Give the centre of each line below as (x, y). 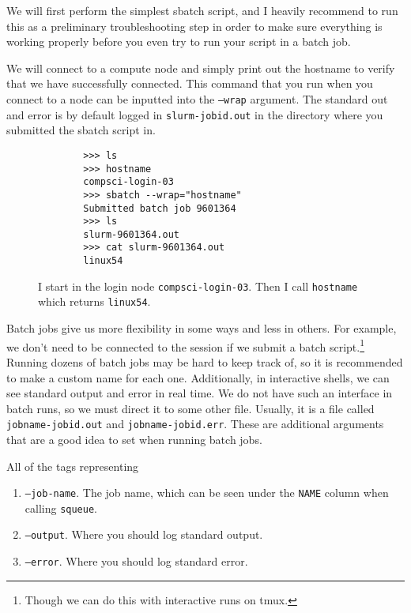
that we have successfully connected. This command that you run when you (190, 83)
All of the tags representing (73, 466)
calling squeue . (61, 508)
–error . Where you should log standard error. (136, 561)
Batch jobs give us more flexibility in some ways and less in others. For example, (202, 328)
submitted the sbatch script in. (81, 130)
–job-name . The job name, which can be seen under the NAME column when (207, 493)
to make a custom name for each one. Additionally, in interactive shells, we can (198, 377)
